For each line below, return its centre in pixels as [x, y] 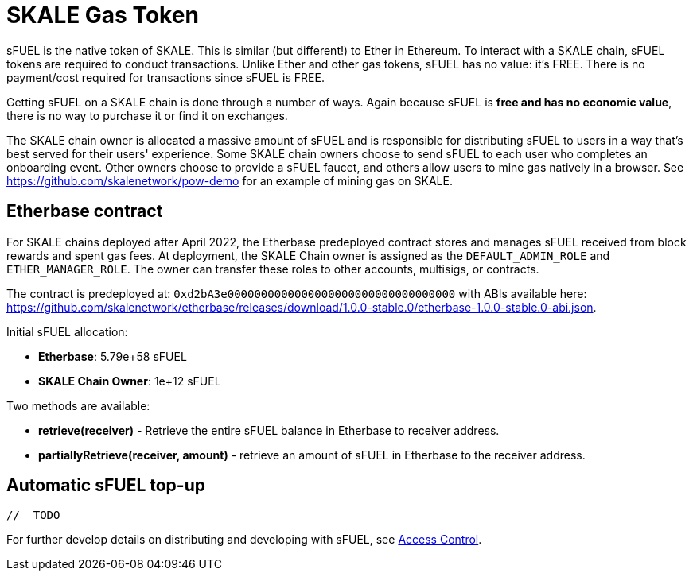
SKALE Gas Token [103, 15]
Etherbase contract [85, 211]
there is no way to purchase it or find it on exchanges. [147, 115]
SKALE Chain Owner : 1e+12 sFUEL [130, 381]
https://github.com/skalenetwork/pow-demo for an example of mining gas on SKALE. [230, 180]
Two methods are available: [78, 405]
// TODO [33, 515]
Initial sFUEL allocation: [67, 331]
